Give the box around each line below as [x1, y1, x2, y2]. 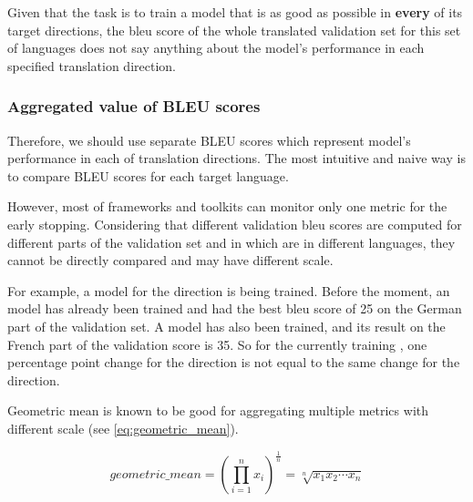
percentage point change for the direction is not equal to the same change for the [7, 353, 460, 372]
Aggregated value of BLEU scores [7, 95, 261, 118]
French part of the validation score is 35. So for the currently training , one [7, 334, 427, 353]
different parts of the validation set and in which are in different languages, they [7, 232, 456, 251]
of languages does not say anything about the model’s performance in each [7, 38, 425, 57]
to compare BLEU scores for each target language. [7, 166, 289, 185]
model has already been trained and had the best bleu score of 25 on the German [7, 299, 462, 318]
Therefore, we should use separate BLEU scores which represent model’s [7, 130, 411, 149]
